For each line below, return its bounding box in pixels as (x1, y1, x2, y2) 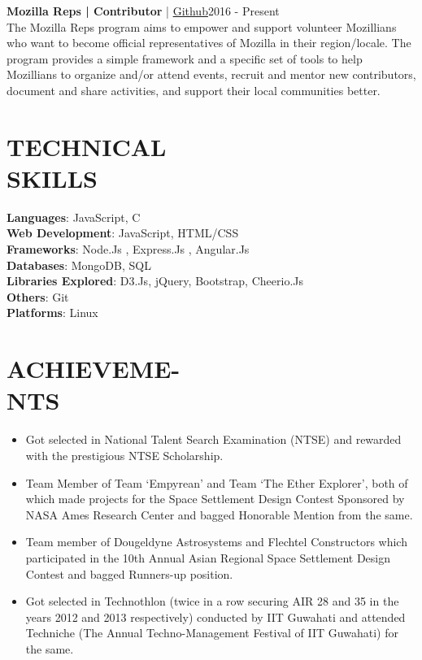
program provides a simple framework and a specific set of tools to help (7, 50, 363, 67)
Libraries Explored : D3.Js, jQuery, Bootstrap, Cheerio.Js (7, 272, 303, 289)
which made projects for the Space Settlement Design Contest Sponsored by (25, 490, 405, 507)
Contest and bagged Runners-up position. (25, 565, 233, 582)
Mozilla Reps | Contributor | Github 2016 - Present (7, 2, 280, 19)
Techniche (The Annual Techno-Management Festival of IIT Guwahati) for (25, 624, 398, 641)
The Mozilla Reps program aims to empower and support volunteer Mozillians (7, 18, 397, 35)
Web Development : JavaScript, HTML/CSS (7, 224, 239, 241)
